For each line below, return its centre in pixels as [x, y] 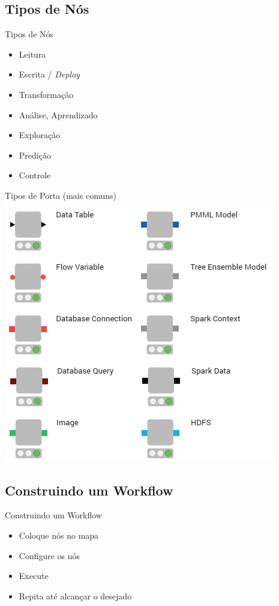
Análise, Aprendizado [58, 114]
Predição [35, 155]
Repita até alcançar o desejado [75, 595]
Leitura [32, 54]
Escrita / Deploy [49, 74]
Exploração [40, 135]
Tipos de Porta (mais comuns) [61, 195]
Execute [34, 576]
